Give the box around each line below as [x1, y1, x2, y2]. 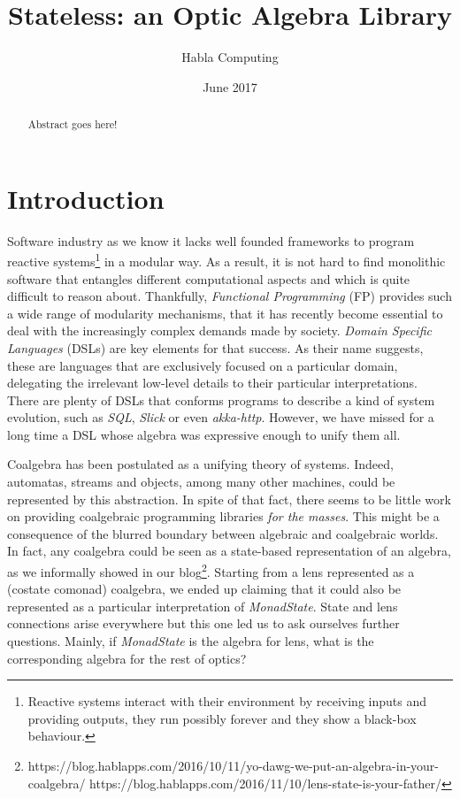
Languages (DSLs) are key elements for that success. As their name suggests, [7, 338, 424, 357]
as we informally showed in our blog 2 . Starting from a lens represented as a [7, 560, 415, 580]
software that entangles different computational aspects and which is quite [7, 269, 410, 288]
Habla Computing [181, 48, 279, 66]
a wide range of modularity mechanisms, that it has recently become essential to [7, 303, 443, 322]
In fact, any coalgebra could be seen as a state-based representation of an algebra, [7, 542, 451, 560]
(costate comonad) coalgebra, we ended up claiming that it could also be [7, 580, 402, 598]
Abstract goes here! [27, 117, 118, 132]
